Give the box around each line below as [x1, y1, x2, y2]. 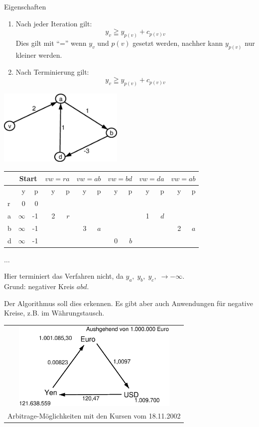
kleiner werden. [15, 49, 62, 60]
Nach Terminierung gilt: [15, 66, 89, 77]
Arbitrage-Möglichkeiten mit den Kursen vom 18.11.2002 [7, 410, 181, 421]
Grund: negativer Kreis [4, 281, 75, 292]
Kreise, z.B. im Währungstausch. [4, 308, 105, 318]
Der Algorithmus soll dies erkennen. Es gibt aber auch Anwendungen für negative [4, 298, 253, 308]
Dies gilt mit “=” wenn [15, 38, 87, 48]
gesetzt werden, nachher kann [132, 38, 223, 48]
